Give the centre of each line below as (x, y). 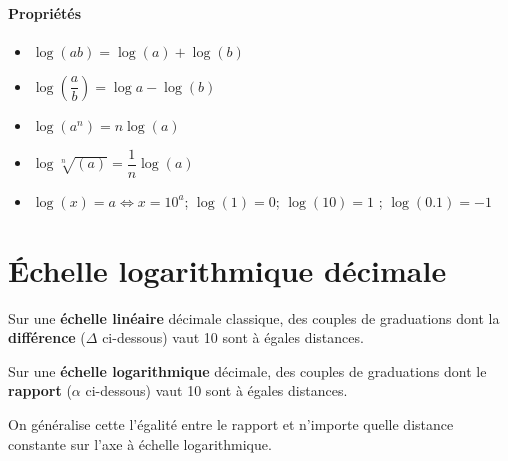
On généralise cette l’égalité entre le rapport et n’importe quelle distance (231, 423)
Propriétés (45, 12)
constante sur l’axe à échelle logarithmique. (140, 443)
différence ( (47, 337)
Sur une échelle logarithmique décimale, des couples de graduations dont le (247, 370)
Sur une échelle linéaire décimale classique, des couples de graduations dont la (254, 317)
